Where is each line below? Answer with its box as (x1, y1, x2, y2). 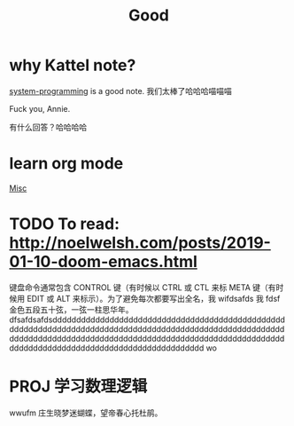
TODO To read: (9, 214, 120, 234)
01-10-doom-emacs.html (9, 252, 197, 272)
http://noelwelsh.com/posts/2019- (9, 233, 272, 253)
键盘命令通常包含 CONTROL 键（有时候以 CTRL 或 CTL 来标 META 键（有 (9, 281, 276, 293)
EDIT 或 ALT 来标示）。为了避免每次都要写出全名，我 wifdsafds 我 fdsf (26, 293, 281, 304)
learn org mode (9, 154, 124, 174)
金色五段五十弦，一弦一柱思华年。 (9, 304, 134, 315)
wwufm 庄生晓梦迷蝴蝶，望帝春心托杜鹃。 (9, 407, 163, 418)
